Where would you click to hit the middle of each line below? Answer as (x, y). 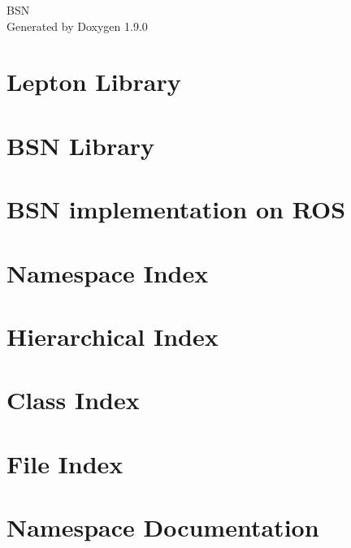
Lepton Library (94, 82)
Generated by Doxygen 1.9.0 (77, 26)
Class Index (73, 400)
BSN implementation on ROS (176, 209)
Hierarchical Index (113, 336)
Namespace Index (108, 272)
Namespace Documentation (163, 527)
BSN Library (81, 145)
